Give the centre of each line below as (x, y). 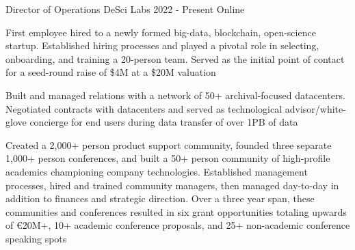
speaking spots (36, 238)
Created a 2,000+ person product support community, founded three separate (169, 144)
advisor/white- (315, 108)
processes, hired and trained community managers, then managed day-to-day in (172, 185)
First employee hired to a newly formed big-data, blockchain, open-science (161, 32)
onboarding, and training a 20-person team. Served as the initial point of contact (175, 58)
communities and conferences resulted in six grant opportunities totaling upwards (176, 211)
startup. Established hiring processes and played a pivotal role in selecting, (162, 45)
